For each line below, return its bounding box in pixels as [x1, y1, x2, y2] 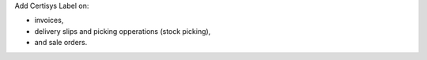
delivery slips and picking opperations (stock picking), [34, 26, 211, 36]
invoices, [34, 16, 64, 25]
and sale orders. [34, 38, 88, 47]
